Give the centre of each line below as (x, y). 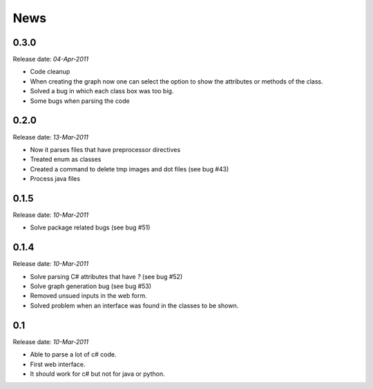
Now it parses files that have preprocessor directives (105, 149)
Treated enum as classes (66, 160)
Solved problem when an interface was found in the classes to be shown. (134, 305)
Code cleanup (50, 72)
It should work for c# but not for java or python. (97, 374)
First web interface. (58, 364)
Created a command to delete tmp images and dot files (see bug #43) (130, 169)
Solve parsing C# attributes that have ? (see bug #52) (106, 276)
